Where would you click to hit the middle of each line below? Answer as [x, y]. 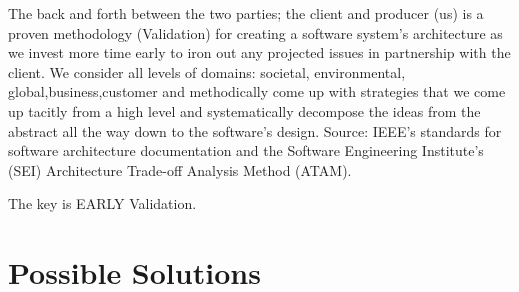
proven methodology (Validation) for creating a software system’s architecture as [255, 32]
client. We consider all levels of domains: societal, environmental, [207, 71]
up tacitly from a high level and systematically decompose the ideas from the [244, 110]
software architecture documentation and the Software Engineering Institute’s [246, 150]
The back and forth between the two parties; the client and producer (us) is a [246, 13]
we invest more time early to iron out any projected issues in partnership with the [259, 52]
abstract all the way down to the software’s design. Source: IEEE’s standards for [255, 130]
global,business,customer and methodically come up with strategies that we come [257, 91]
